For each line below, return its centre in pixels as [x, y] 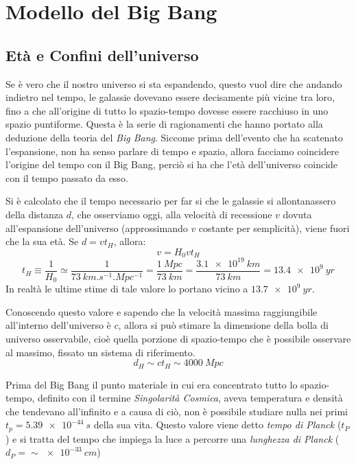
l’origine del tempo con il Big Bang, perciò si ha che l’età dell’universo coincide [172, 164]
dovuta [297, 214]
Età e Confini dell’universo [102, 55]
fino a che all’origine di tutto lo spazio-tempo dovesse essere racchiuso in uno [167, 110]
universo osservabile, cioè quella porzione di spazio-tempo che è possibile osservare [178, 338]
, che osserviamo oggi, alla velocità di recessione [172, 214]
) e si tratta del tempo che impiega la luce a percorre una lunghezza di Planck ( [173, 438]
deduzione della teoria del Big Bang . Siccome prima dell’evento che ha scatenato [174, 137]
